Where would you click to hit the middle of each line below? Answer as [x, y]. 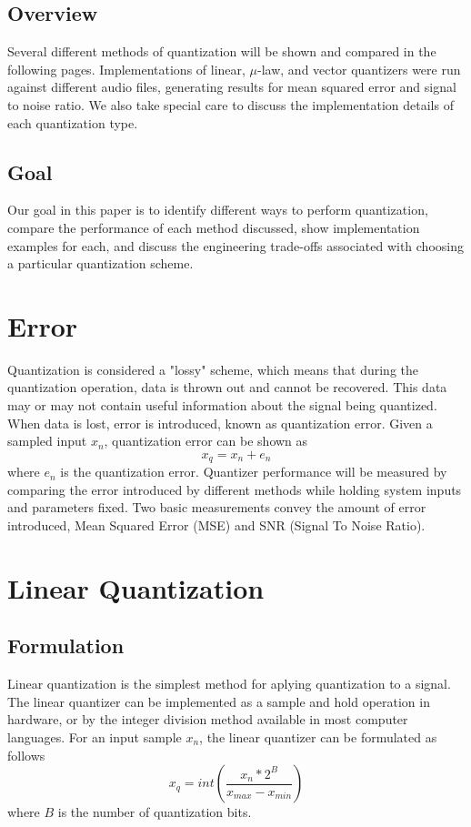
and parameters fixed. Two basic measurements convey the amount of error [217, 507]
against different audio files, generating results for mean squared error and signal [232, 87]
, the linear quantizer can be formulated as [318, 737]
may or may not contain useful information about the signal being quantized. [222, 405]
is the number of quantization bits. [155, 812]
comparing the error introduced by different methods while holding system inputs [235, 489]
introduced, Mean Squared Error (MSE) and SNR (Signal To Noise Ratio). [216, 525]
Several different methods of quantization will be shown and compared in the [222, 51]
